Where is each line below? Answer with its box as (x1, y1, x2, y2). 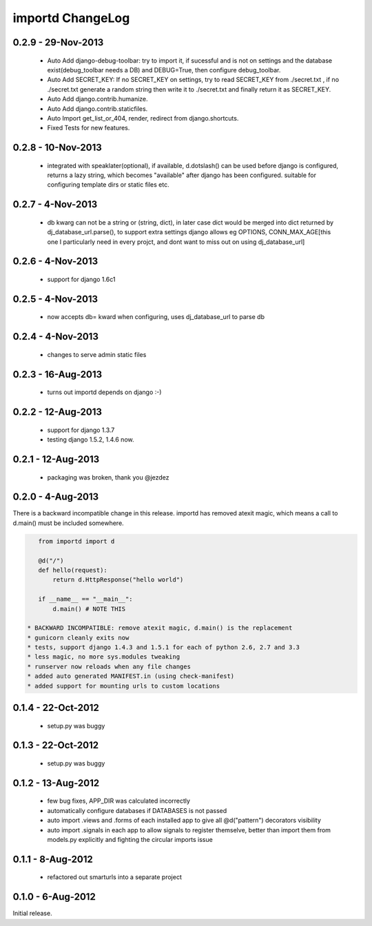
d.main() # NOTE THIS (52, 605, 126, 613)
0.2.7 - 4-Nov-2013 (12, 198, 98, 210)
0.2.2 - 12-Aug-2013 (12, 407, 103, 418)
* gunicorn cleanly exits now (27, 634, 130, 641)
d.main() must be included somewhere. (12, 519, 124, 527)
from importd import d (38, 537, 115, 545)
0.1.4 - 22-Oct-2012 (12, 702, 99, 714)
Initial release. (12, 909, 52, 918)
